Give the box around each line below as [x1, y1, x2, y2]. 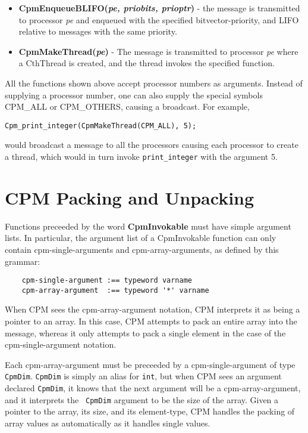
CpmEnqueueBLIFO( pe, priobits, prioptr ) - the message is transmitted [18, 2, 300, 14]
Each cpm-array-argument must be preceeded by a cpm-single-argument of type [5, 358, 296, 370]
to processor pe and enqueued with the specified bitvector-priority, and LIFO [18, 13, 299, 26]
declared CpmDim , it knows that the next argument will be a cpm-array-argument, [5, 382, 301, 394]
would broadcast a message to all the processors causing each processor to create [5, 138, 298, 151]
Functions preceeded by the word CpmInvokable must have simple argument [5, 219, 291, 232]
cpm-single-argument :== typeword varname [21, 276, 192, 285]
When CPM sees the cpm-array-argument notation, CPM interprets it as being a [5, 303, 300, 316]
